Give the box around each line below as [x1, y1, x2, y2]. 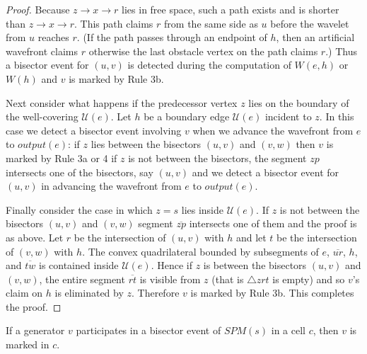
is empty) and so [272, 271, 345, 286]
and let [235, 229, 267, 244]
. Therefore [132, 285, 180, 300]
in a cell [271, 323, 305, 338]
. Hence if [151, 258, 192, 273]
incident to [264, 109, 312, 124]
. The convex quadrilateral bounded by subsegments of [82, 244, 319, 258]
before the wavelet [270, 16, 349, 30]
